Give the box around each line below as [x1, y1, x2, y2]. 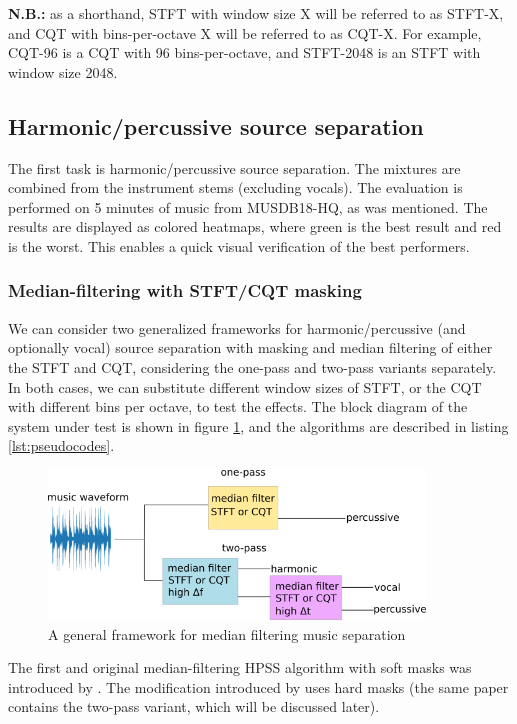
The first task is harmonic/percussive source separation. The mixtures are [8, 157, 461, 178]
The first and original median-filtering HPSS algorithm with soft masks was [8, 657, 472, 678]
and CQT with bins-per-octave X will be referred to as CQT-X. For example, [8, 22, 482, 43]
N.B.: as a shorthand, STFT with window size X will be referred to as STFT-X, [8, 3, 504, 23]
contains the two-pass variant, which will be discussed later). [8, 696, 380, 717]
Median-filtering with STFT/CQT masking [8, 278, 362, 303]
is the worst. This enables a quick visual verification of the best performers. [8, 235, 470, 256]
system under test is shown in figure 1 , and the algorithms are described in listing [8, 415, 509, 436]
